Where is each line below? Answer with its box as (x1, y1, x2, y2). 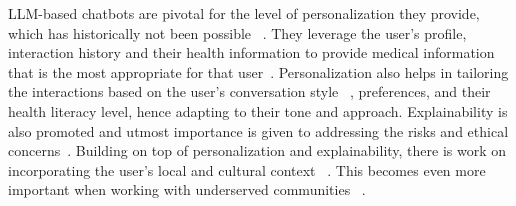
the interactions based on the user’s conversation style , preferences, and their (8, 81, 491, 102)
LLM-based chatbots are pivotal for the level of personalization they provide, (8, 3, 480, 23)
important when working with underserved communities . (8, 179, 366, 200)
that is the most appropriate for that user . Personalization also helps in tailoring (8, 61, 509, 82)
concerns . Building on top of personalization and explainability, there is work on (8, 140, 507, 161)
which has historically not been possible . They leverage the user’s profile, (8, 22, 467, 43)
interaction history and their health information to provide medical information (8, 42, 495, 63)
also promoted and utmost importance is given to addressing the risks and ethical (8, 120, 509, 141)
